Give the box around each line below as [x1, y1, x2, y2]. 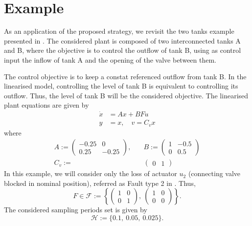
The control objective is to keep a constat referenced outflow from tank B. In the [4, 71, 247, 81]
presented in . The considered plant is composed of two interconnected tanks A [4, 35, 241, 45]
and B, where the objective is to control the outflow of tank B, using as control [4, 45, 241, 55]
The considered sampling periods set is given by [4, 204, 147, 215]
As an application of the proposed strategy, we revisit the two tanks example [4, 26, 234, 36]
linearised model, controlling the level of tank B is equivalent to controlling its [4, 81, 238, 91]
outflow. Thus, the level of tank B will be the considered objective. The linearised [4, 90, 249, 100]
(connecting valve [188, 168, 241, 179]
